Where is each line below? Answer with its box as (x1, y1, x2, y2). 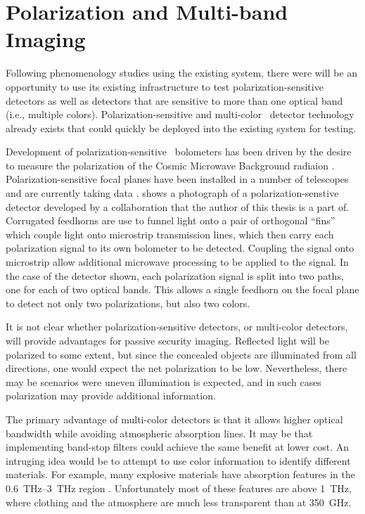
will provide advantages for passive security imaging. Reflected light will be (6, 333, 329, 347)
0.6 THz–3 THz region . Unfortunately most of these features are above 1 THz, (6, 480, 352, 495)
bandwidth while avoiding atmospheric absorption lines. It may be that (6, 425, 313, 440)
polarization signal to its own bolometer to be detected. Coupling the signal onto (6, 240, 354, 255)
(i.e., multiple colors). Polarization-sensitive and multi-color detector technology (6, 107, 354, 122)
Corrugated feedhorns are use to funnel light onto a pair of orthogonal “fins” (6, 213, 335, 228)
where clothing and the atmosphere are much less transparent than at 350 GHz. (6, 494, 352, 509)
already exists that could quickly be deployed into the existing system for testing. (6, 120, 357, 135)
